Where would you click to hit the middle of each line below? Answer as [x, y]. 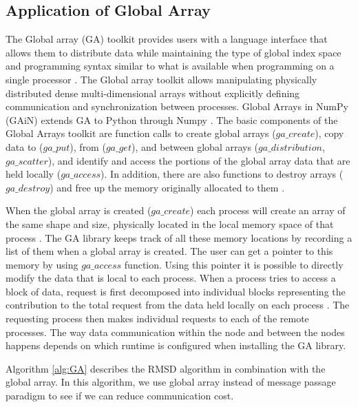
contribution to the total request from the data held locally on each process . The [178, 305]
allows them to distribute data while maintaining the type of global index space [173, 52]
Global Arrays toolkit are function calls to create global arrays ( [141, 133]
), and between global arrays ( [195, 146]
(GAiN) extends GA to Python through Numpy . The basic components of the [172, 119]
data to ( [24, 146]
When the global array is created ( [78, 210]
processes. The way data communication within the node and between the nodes [175, 332]
